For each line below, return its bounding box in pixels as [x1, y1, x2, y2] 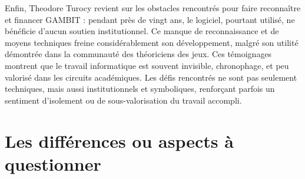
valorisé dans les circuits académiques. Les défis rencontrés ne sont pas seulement [5, 71, 297, 83]
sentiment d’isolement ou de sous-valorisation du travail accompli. [5, 94, 242, 106]
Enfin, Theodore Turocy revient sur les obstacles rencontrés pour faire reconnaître [5, 2, 301, 14]
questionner [5, 151, 101, 175]
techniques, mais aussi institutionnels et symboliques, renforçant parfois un [5, 82, 275, 95]
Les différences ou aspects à [5, 128, 234, 153]
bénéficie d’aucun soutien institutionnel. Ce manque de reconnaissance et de [5, 25, 279, 37]
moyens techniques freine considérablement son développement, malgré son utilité [5, 36, 299, 48]
